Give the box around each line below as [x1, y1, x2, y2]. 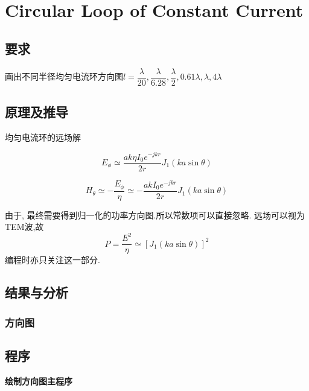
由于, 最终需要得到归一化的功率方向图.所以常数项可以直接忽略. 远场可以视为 [5, 208, 305, 221]
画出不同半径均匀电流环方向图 [5, 70, 123, 83]
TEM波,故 [5, 220, 44, 233]
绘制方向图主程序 [5, 374, 72, 387]
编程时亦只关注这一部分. [5, 253, 100, 266]
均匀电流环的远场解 [5, 130, 81, 143]
